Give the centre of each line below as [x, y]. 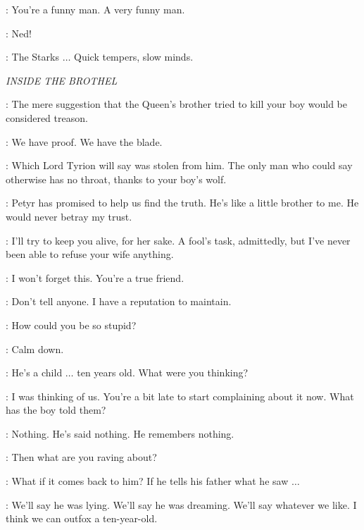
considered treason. [47, 117]
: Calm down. [35, 349]
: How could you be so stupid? [71, 325]
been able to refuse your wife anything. [90, 254]
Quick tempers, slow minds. [134, 57]
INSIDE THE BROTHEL [62, 80]
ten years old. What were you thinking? [163, 372]
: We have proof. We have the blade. [84, 141]
